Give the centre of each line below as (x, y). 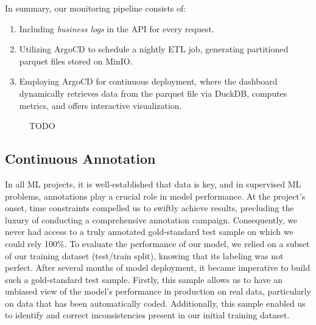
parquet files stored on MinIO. (76, 61)
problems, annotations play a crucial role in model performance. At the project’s (155, 196)
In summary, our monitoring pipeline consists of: (96, 8)
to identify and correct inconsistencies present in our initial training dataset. (147, 315)
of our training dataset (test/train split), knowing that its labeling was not (144, 255)
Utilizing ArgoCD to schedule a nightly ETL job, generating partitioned (154, 49)
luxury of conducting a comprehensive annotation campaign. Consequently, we (151, 219)
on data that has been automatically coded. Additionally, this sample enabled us (155, 303)
